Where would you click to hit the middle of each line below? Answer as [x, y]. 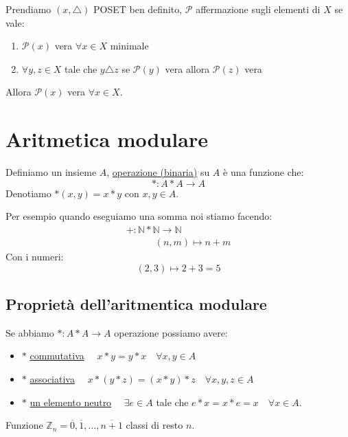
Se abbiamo [30, 332]
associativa [52, 378]
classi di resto [154, 425]
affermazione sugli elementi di [258, 9]
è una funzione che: [264, 172]
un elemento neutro [71, 402]
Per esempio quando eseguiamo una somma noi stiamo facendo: [139, 216]
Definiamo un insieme [51, 172]
